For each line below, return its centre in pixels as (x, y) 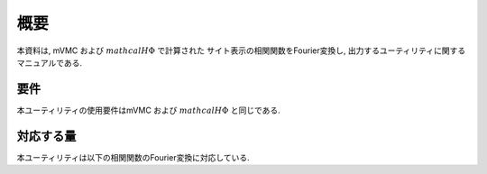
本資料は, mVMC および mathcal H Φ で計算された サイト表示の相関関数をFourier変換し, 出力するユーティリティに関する (241, 50)
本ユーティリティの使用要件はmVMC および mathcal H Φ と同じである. (149, 110)
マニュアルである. (50, 62)
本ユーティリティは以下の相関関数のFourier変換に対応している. (133, 157)
